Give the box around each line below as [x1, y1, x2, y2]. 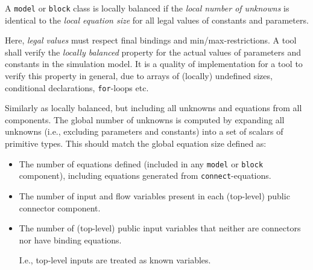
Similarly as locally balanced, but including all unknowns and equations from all [5, 101, 302, 114]
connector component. [19, 201, 101, 214]
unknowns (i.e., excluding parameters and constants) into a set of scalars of [5, 125, 283, 138]
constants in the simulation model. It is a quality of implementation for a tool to [5, 57, 303, 70]
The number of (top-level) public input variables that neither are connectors [19, 222, 301, 234]
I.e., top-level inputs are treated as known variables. [19, 254, 211, 266]
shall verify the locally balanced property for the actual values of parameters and [5, 45, 301, 58]
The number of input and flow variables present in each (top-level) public [19, 189, 290, 202]
